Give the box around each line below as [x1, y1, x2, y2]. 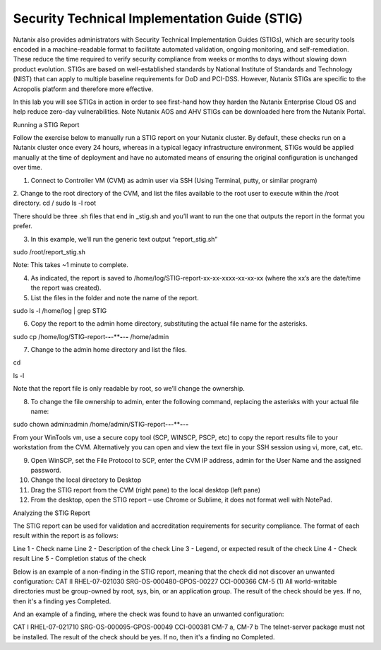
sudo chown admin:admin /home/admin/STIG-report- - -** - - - [13, 420, 189, 429]
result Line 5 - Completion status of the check [13, 555, 147, 563]
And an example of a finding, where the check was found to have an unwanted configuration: [13, 610, 284, 618]
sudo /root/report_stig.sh [13, 247, 86, 256]
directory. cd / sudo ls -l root [13, 199, 97, 208]
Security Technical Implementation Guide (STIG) [13, 11, 303, 26]
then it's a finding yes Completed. [13, 597, 111, 605]
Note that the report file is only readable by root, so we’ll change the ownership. [13, 384, 245, 393]
